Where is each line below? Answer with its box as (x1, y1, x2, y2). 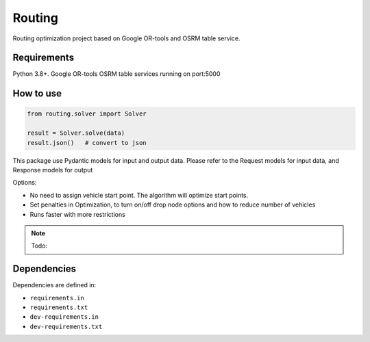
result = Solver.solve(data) (27, 129, 125, 137)
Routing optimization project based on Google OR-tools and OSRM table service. (12, 34, 241, 42)
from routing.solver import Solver (27, 110, 147, 118)
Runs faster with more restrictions (29, 210, 126, 218)
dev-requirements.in (29, 313, 99, 321)
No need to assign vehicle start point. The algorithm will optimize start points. (29, 191, 249, 199)
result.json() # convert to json (27, 139, 147, 146)
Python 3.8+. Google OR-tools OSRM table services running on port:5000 (12, 70, 221, 78)
